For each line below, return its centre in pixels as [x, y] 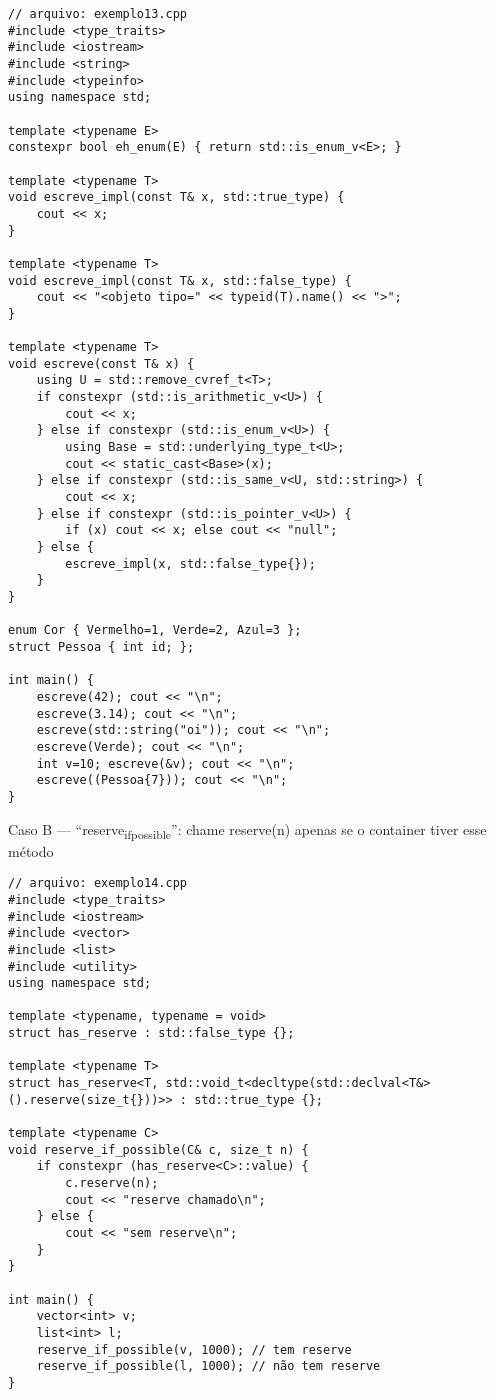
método [31, 850]
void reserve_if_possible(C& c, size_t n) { [158, 1149]
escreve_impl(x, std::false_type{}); [190, 563]
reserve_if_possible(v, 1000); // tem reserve [194, 1349]
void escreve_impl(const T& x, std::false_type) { [180, 280]
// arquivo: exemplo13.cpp [97, 14]
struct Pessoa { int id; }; [101, 646]
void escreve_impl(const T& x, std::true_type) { [176, 197]
